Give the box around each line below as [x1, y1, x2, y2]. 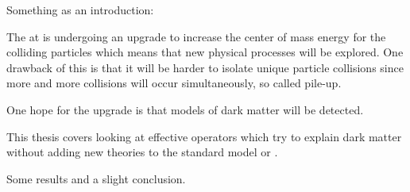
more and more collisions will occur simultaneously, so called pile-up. [6, 75, 342, 91]
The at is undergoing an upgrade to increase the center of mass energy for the [6, 28, 386, 44]
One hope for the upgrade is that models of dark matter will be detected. [6, 101, 364, 117]
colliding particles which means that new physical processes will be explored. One [6, 44, 404, 60]
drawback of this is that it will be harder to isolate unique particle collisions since [6, 59, 404, 75]
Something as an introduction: [6, 2, 154, 17]
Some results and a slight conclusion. [6, 170, 186, 186]
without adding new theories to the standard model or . [6, 144, 278, 160]
